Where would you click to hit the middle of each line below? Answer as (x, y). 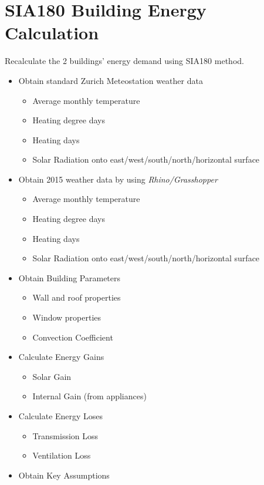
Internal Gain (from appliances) (89, 396)
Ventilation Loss (62, 455)
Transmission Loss (65, 435)
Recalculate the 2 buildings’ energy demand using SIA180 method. (124, 61)
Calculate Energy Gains (61, 357)
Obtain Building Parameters (70, 277)
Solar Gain (52, 376)
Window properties (67, 317)
